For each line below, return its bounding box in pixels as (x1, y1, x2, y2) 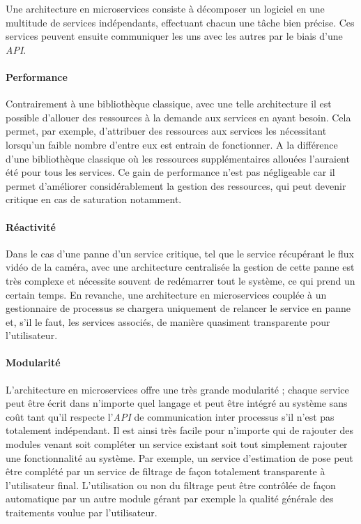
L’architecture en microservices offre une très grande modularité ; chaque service (6, 382, 349, 396)
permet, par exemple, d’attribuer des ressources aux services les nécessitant (6, 123, 327, 138)
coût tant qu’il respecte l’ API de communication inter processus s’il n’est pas (6, 409, 335, 424)
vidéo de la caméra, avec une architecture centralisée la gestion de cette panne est (6, 260, 355, 274)
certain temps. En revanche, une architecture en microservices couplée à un (6, 287, 327, 301)
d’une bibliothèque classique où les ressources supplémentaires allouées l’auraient (6, 151, 350, 165)
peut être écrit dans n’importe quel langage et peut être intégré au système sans (6, 396, 348, 410)
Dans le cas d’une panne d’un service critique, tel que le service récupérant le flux (6, 246, 355, 260)
